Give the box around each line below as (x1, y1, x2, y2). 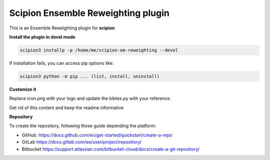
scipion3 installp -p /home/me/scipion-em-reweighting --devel (19, 47, 178, 53)
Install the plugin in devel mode (9, 34, 76, 40)
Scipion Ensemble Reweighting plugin (9, 7, 169, 18)
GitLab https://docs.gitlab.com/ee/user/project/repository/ (21, 139, 142, 145)
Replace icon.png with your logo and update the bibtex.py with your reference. (9, 95, 171, 102)
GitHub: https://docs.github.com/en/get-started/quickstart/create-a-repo (21, 132, 172, 138)
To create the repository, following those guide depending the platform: (9, 123, 156, 129)
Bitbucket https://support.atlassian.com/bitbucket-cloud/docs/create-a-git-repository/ (21, 146, 200, 152)
